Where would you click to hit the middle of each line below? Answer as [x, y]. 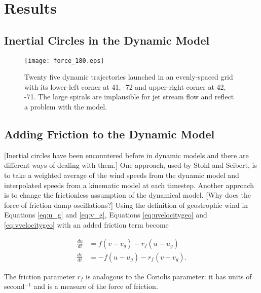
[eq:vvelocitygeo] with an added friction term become [86, 224]
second [14, 286]
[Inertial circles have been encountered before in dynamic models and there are [126, 155]
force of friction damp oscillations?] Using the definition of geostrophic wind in [126, 205]
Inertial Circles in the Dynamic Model [107, 40]
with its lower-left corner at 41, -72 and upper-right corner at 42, [125, 86]
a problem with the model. [66, 107]
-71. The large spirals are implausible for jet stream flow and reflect [129, 97]
